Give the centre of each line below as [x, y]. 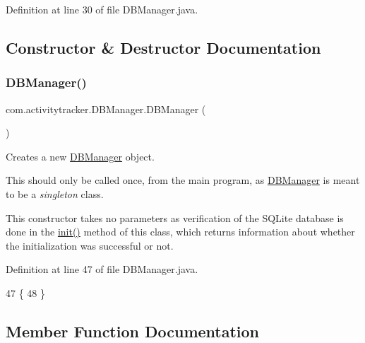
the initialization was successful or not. [90, 245]
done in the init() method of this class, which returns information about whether [180, 232]
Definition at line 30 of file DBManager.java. [102, 9]
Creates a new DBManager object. [80, 156]
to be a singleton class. [55, 193]
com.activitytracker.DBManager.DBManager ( [106, 109]
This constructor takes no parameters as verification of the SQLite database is [175, 217]
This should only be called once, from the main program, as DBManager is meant [183, 180]
